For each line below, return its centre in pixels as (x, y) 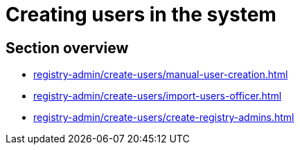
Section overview (67, 48)
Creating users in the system (141, 15)
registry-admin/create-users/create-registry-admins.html (164, 118)
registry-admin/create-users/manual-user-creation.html (161, 75)
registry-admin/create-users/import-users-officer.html (158, 96)
